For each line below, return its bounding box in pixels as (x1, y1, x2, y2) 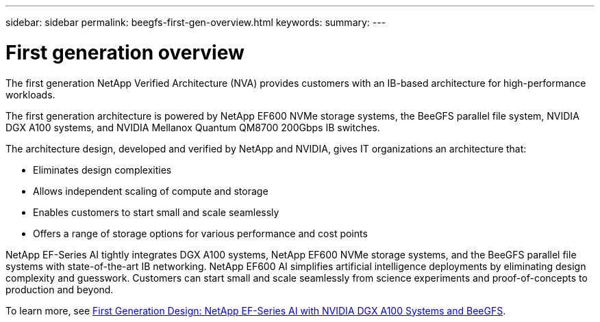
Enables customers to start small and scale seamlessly (33, 206, 279, 218)
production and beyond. (5, 283, 114, 295)
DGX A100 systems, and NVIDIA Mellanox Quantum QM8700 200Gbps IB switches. (5, 121, 380, 133)
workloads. (5, 88, 55, 100)
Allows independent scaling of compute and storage (33, 185, 268, 197)
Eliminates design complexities (33, 163, 172, 176)
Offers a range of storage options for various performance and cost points (33, 227, 368, 239)
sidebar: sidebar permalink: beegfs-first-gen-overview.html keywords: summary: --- (5, 16, 386, 28)
